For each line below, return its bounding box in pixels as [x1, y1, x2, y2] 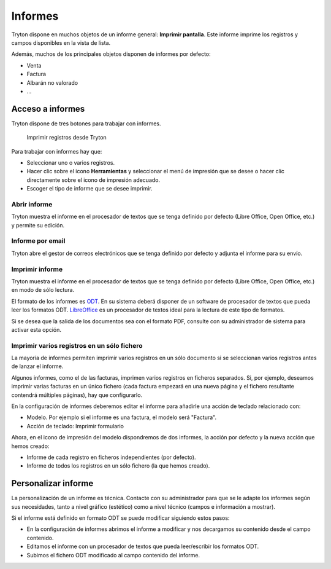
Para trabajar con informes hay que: [11, 147, 102, 155]
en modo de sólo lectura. [11, 286, 75, 294]
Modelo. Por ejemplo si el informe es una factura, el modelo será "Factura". [26, 414, 217, 421]
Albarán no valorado [26, 79, 78, 86]
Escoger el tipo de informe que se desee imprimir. [26, 185, 153, 192]
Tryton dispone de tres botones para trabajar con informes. [11, 120, 162, 127]
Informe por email [11, 237, 66, 245]
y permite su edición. [11, 221, 65, 229]
